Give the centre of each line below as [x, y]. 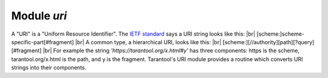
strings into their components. [49, 68]
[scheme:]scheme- [281, 34]
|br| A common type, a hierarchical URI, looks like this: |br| [148, 42]
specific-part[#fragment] [43, 42]
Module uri [39, 16]
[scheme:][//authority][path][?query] [268, 42]
